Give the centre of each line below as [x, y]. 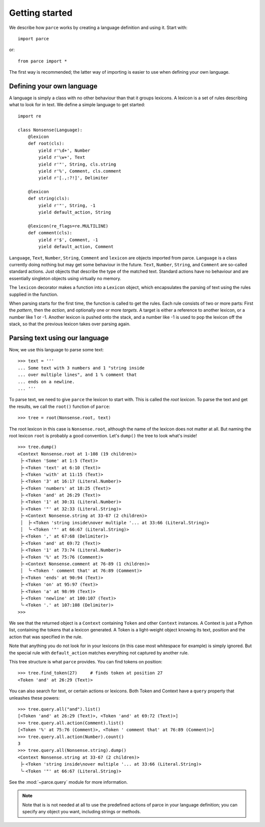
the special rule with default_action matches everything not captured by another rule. [99, 653]
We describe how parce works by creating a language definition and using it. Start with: [98, 28]
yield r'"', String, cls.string [77, 164]
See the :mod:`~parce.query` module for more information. [68, 782]
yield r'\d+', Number [65, 150]
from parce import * [42, 61]
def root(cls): [46, 143]
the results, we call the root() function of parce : [60, 406]
